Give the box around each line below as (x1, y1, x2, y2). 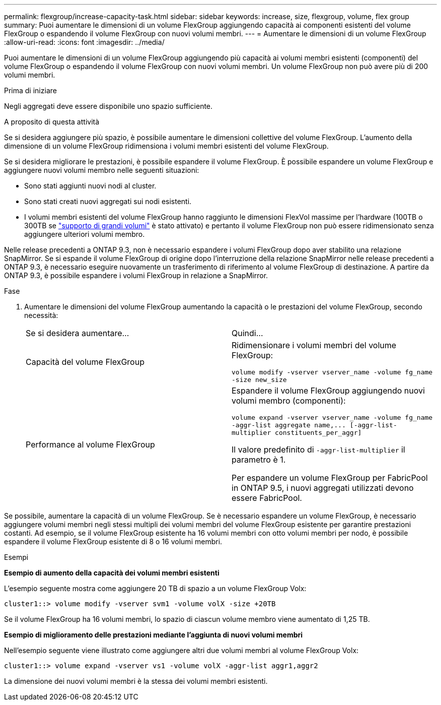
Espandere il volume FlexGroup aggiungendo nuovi (232, 386, 425, 396)
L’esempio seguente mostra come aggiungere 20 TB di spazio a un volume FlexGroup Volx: (4, 584, 307, 593)
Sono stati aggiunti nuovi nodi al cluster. (24, 181, 157, 190)
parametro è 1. (232, 455, 286, 465)
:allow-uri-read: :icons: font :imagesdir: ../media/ (4, 38, 165, 46)
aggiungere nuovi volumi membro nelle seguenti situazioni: (4, 166, 199, 174)
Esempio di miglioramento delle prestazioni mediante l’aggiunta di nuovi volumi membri (4, 630, 303, 639)
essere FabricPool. (232, 493, 302, 503)
